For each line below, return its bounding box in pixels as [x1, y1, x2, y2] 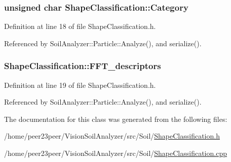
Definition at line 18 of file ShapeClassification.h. [4, 21, 156, 31]
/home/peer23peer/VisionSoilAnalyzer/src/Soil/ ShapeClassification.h [4, 131, 220, 141]
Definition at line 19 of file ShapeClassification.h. [4, 79, 156, 90]
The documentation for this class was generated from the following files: [4, 113, 227, 124]
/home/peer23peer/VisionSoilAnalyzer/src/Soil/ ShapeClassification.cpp [4, 148, 227, 158]
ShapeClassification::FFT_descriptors [4, 59, 161, 72]
